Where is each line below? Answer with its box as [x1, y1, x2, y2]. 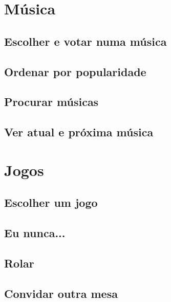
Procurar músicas [4, 94, 99, 110]
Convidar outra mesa [4, 285, 118, 301]
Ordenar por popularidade [4, 63, 146, 79]
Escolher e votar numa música [4, 33, 167, 49]
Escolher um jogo [4, 194, 98, 210]
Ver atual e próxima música [4, 124, 154, 140]
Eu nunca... [4, 225, 66, 241]
